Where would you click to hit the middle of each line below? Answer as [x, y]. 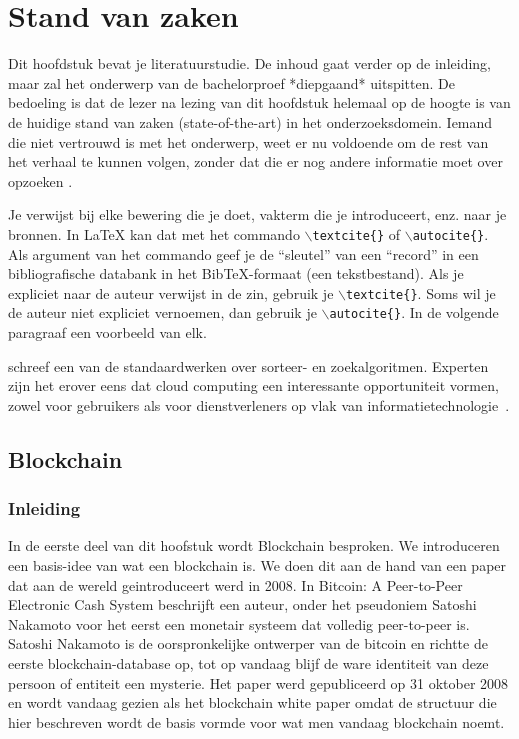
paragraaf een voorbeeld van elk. [107, 332]
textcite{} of [356, 233]
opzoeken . [40, 180]
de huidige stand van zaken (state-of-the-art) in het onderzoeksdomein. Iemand [250, 121]
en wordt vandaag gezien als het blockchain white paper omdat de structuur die [252, 702]
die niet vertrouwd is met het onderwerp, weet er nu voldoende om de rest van [248, 141]
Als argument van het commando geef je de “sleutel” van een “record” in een [243, 253]
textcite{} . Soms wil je [420, 292]
